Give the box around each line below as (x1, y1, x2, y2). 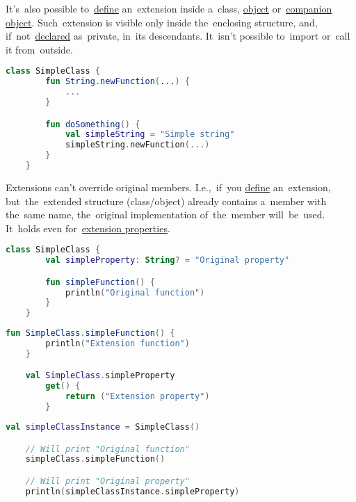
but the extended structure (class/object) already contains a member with (6, 193, 327, 208)
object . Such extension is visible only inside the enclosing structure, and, (6, 15, 318, 29)
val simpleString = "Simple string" (65, 129, 235, 140)
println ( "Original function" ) (65, 287, 205, 298)
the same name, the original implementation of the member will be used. (6, 207, 325, 222)
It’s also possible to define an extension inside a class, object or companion (6, 1, 332, 15)
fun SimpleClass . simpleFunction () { (6, 328, 175, 339)
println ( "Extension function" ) (45, 339, 190, 349)
